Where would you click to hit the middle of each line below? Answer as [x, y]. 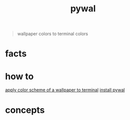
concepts [25, 110]
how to [19, 76]
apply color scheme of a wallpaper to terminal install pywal [65, 90]
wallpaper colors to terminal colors [53, 34]
